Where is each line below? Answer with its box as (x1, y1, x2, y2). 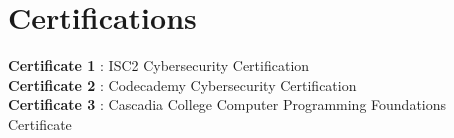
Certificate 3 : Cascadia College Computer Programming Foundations (8, 94, 447, 115)
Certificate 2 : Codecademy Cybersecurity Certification (8, 74, 357, 95)
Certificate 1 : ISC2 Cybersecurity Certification (8, 55, 310, 76)
